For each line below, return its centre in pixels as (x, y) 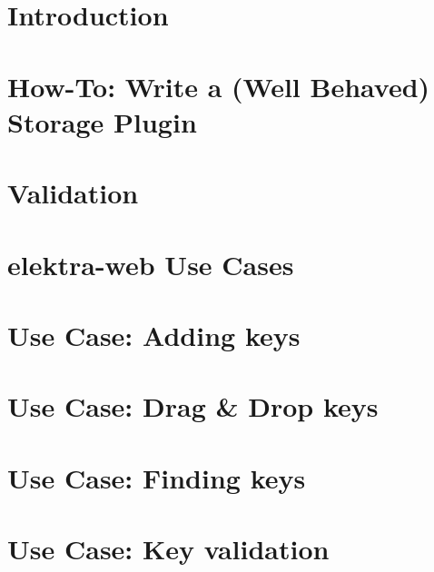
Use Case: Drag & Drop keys (193, 406)
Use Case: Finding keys (157, 477)
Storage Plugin (102, 121)
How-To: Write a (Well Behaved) (219, 86)
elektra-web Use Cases (151, 264)
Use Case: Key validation (168, 548)
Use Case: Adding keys (154, 335)
